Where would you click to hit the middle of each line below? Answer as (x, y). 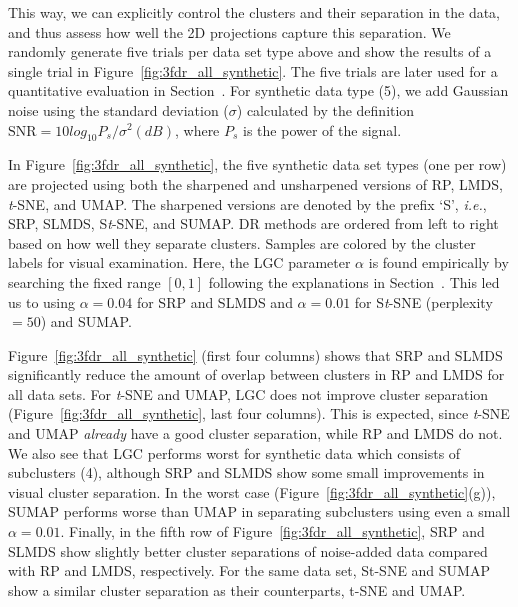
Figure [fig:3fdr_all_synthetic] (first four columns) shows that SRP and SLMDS (255, 354)
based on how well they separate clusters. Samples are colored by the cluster (242, 242)
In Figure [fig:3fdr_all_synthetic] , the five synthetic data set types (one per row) (257, 164)
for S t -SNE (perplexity (423, 301)
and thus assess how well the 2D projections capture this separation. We (229, 31)
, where (197, 129)
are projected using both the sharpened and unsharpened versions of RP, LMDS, (255, 183)
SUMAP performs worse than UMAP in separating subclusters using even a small (259, 511)
